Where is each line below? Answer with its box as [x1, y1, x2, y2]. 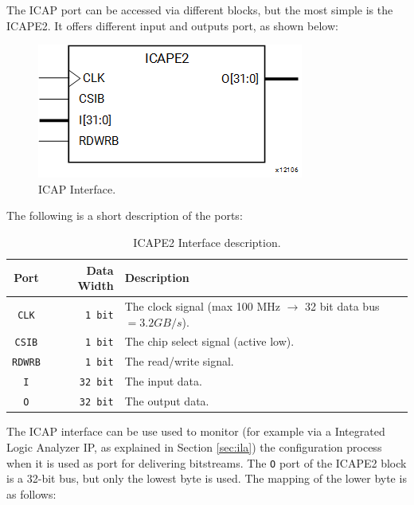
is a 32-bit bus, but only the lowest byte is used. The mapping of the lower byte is [6, 470, 407, 487]
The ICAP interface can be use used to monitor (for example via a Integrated [6, 423, 385, 440]
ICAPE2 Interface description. [133, 233, 281, 250]
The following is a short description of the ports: [6, 207, 243, 224]
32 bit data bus [305, 298, 380, 314]
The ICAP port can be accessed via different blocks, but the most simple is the [6, 2, 393, 18]
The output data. [124, 393, 209, 409]
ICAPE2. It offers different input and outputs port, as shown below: [6, 17, 338, 33]
